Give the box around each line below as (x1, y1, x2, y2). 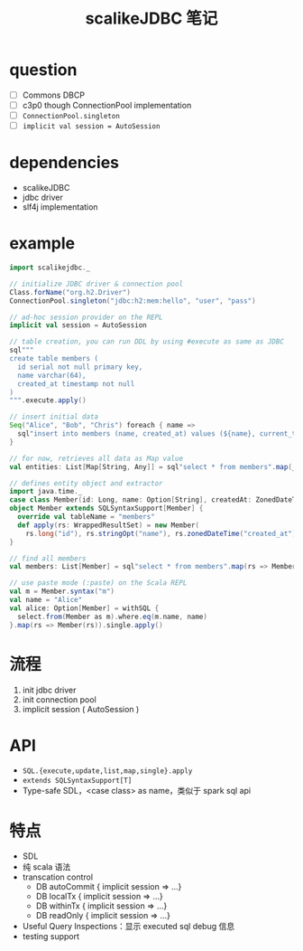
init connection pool (22, 693, 96, 705)
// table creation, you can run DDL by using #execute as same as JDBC (9, 337, 284, 346)
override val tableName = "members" (17, 513, 155, 522)
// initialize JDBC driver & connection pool (9, 279, 183, 288)
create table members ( (9, 354, 99, 363)
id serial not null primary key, (17, 363, 143, 372)
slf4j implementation (22, 202, 98, 212)
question (9, 60, 78, 80)
